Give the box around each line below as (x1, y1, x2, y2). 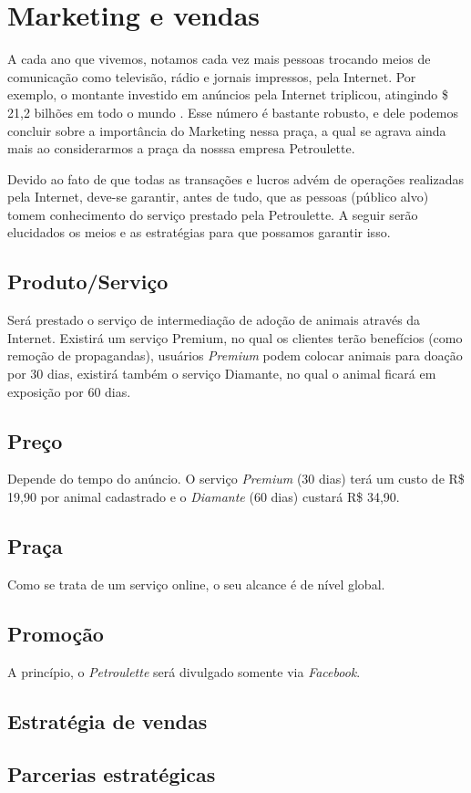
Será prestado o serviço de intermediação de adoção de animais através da (7, 310, 421, 329)
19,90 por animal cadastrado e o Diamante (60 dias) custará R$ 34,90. (7, 487, 400, 506)
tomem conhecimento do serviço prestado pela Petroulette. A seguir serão (7, 204, 418, 224)
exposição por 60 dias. (7, 381, 131, 401)
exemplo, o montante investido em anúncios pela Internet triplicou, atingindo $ (7, 85, 449, 104)
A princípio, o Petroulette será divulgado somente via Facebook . (7, 662, 361, 681)
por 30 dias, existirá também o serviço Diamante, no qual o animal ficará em (7, 364, 436, 383)
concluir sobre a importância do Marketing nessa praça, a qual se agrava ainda (7, 120, 446, 140)
